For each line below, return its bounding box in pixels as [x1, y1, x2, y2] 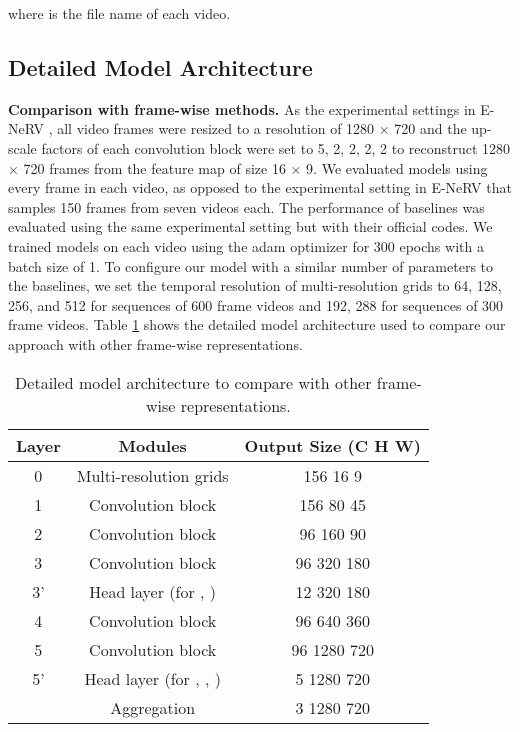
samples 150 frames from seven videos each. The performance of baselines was [8, 196, 485, 217]
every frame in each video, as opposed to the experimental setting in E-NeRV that [8, 177, 512, 198]
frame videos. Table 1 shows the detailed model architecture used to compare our [8, 314, 506, 335]
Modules [118, 433, 187, 457]
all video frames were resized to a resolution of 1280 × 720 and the [57, 118, 467, 139]
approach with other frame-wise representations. [8, 333, 303, 354]
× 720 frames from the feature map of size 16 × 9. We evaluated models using [8, 157, 488, 178]
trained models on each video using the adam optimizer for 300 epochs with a [8, 235, 484, 256]
